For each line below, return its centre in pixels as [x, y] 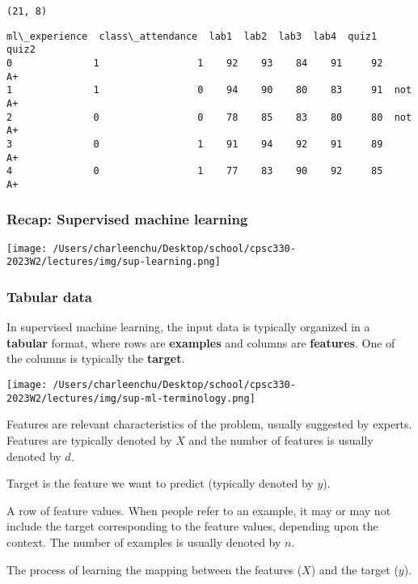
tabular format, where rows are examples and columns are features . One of [201, 342]
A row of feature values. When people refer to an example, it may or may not [199, 510]
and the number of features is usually [281, 439]
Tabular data [50, 296]
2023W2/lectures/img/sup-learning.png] [114, 262]
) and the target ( [355, 569]
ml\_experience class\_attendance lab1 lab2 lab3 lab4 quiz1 [192, 36]
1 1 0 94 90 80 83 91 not [209, 90]
